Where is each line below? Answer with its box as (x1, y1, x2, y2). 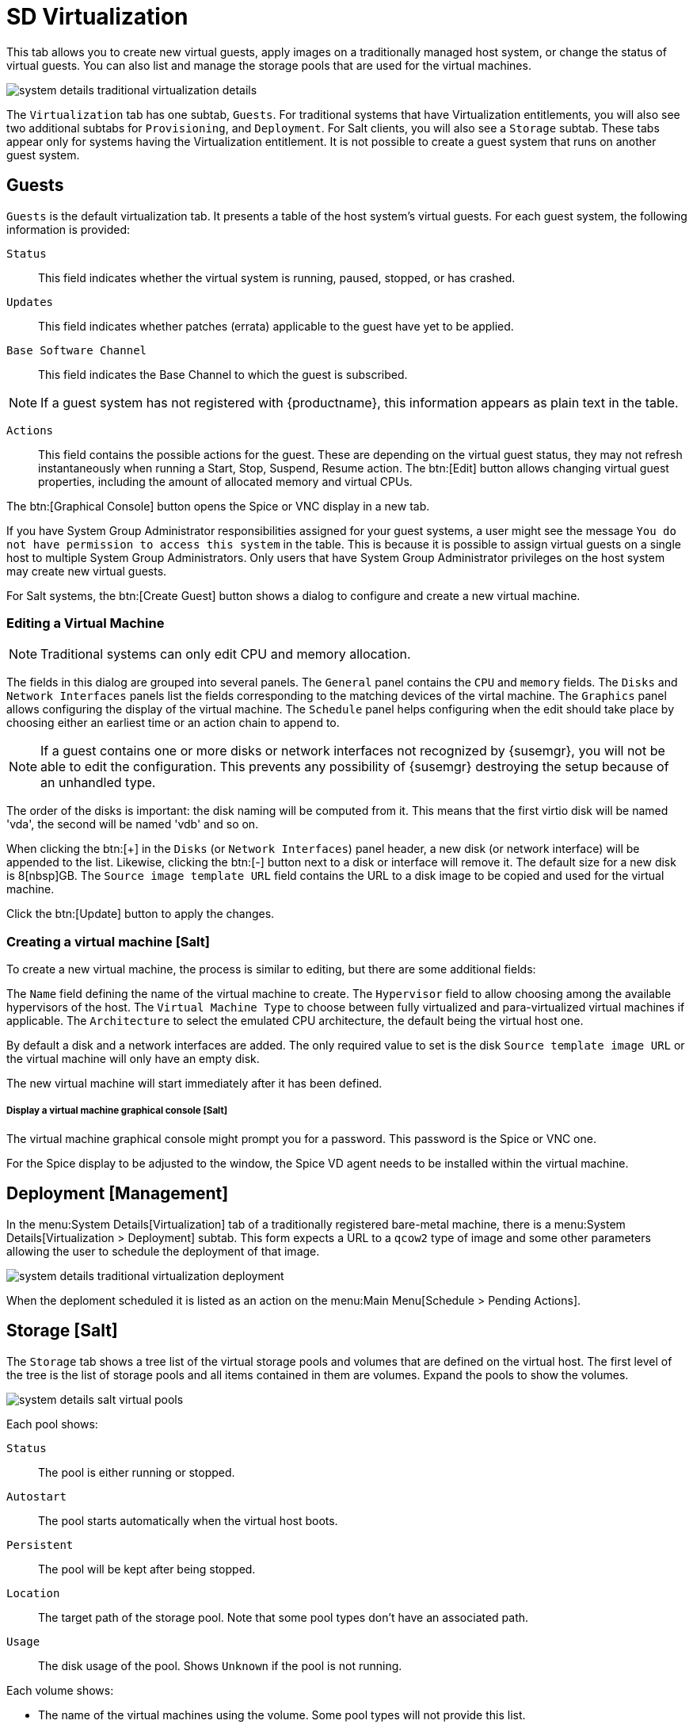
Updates (6, 295, 54, 308)
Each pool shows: (6, 1416, 98, 1431)
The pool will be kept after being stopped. (38, 1562, 256, 1576)
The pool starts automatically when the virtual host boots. (38, 1513, 338, 1527)
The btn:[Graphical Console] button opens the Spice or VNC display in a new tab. (6, 499, 430, 513)
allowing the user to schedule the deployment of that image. (6, 1244, 320, 1258)
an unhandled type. (40, 774, 156, 791)
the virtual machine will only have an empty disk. (6, 1052, 260, 1066)
